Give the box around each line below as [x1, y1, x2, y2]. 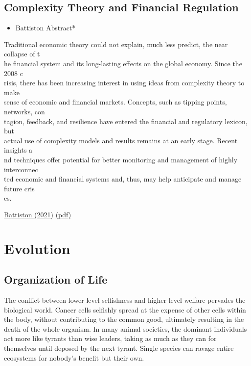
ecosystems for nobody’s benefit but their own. [4, 352, 144, 363]
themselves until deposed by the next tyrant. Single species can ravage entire [4, 343, 234, 353]
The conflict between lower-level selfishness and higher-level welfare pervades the [4, 295, 246, 305]
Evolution [4, 238, 70, 258]
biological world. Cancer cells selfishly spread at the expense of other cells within [4, 304, 246, 314]
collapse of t [4, 49, 40, 59]
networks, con [4, 106, 45, 116]
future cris [4, 183, 35, 193]
